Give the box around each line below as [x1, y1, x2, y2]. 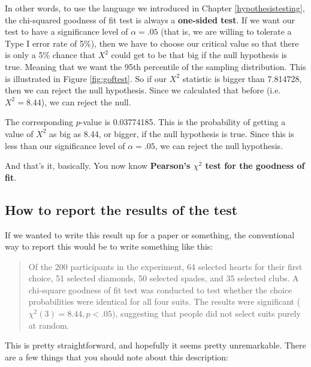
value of [5, 127, 34, 139]
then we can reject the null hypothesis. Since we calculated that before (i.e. [5, 84, 281, 96]
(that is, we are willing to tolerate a [161, 25, 292, 38]
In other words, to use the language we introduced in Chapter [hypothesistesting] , [5, 2, 305, 14]
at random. [28, 319, 70, 331]
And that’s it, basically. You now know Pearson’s [5, 159, 191, 172]
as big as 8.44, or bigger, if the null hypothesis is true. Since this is [49, 127, 294, 139]
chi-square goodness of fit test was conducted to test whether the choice [28, 283, 292, 296]
